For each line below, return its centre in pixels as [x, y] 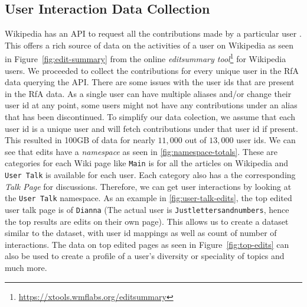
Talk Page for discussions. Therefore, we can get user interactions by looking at [148, 186]
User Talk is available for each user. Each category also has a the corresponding [150, 175]
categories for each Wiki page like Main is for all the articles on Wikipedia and [147, 163]
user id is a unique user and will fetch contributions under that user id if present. [151, 128]
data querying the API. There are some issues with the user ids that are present [150, 82]
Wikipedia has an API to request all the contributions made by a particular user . [153, 33]
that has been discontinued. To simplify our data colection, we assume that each [150, 117]
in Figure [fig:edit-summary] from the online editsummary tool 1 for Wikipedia [146, 58]
